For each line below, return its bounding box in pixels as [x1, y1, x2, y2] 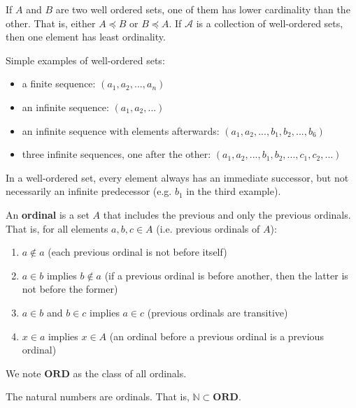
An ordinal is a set [6, 207, 90, 221]
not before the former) [22, 282, 118, 296]
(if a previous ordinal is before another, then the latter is [104, 268, 348, 282]
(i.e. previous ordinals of [156, 221, 260, 235]
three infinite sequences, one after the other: [22, 147, 211, 161]
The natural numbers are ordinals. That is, [6, 389, 190, 404]
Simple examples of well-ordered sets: [6, 52, 165, 67]
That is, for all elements [6, 221, 108, 235]
